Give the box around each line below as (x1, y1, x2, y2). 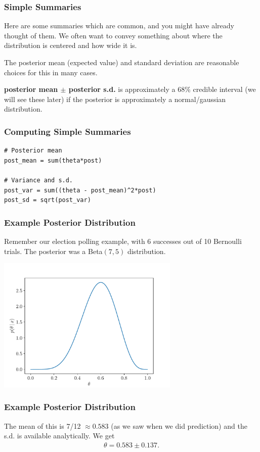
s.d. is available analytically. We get (4, 430, 115, 441)
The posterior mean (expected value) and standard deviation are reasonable (4, 57, 239, 67)
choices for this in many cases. (4, 67, 98, 77)
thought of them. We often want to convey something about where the (4, 30, 223, 40)
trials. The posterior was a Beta (4, 245, 103, 256)
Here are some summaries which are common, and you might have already (4, 20, 234, 31)
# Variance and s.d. (4, 176, 73, 184)
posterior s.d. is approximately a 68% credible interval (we (68, 84, 256, 94)
